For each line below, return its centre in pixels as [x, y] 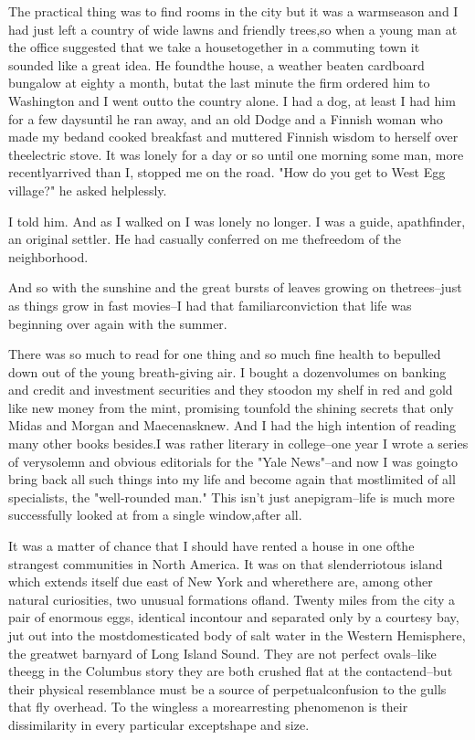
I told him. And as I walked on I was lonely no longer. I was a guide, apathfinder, [237, 221]
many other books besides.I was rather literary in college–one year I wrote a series [238, 444]
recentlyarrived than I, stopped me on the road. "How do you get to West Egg [227, 172]
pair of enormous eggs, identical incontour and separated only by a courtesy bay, [234, 617]
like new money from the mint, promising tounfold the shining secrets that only [231, 407]
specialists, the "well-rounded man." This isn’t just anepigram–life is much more [232, 497]
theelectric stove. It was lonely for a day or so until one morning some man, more [236, 154]
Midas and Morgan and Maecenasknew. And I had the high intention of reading [232, 425]
